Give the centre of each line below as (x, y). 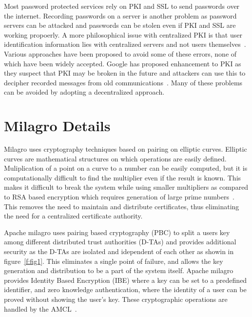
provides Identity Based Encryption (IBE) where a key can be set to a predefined (126, 280)
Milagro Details (57, 126)
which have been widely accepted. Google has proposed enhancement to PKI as (123, 63)
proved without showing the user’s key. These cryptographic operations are (116, 299)
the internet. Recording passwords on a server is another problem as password (120, 15)
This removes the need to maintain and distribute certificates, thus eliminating (122, 206)
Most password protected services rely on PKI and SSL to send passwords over (122, 6)
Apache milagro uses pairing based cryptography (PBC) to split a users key (117, 232)
